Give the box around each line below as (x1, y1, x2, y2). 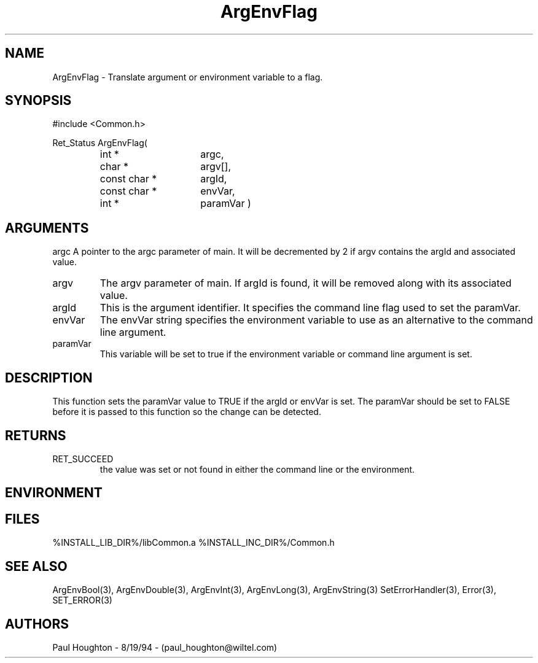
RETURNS (5, 427, 66, 443)
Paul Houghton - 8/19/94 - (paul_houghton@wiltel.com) (52, 642, 278, 653)
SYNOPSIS (5, 93, 72, 109)
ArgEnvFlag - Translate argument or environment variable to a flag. (52, 71, 323, 82)
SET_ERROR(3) (52, 595, 112, 606)
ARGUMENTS (5, 220, 89, 236)
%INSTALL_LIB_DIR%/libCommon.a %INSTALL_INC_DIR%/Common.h (52, 537, 335, 548)
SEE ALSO (5, 558, 68, 574)
